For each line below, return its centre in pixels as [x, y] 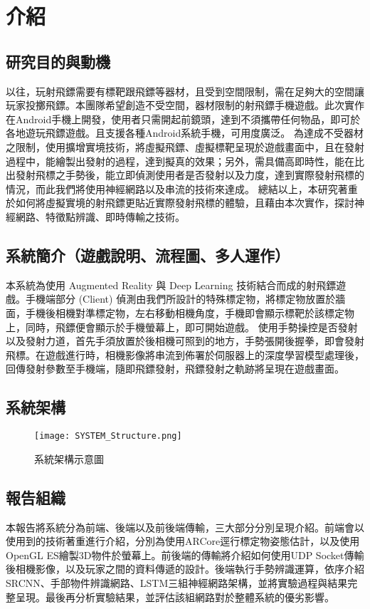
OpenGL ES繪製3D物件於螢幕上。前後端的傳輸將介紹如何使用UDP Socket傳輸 [185, 555]
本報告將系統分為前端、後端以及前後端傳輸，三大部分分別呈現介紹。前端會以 [185, 527]
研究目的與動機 [58, 61]
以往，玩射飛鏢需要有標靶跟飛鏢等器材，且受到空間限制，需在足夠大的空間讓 [185, 91]
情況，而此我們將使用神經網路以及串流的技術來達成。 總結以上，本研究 [172, 188]
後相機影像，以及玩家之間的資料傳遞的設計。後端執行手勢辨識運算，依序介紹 [185, 569]
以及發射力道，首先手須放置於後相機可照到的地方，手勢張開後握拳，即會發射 [185, 341]
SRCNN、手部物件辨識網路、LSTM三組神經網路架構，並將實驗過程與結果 [177, 582]
